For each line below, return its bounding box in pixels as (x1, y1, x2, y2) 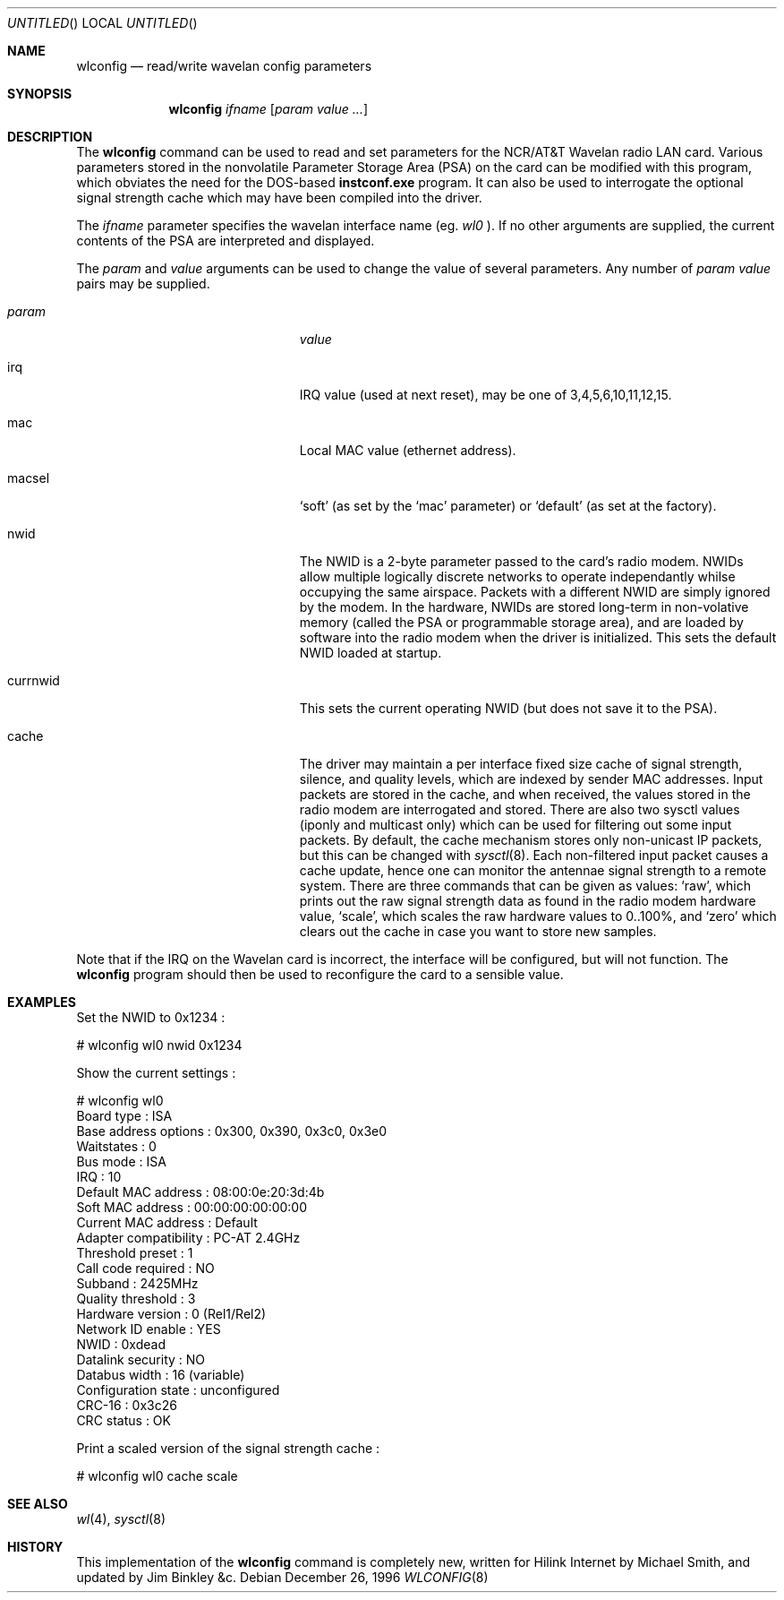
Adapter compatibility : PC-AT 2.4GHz (76, 1230, 301, 1245)
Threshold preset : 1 (76, 1245, 193, 1260)
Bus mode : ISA (76, 1154, 166, 1169)
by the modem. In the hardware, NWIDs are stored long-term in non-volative (299, 599, 749, 615)
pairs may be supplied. (76, 276, 210, 291)
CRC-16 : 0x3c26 (76, 1398, 177, 1413)
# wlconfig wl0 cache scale (76, 1468, 238, 1484)
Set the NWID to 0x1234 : (76, 1010, 226, 1025)
